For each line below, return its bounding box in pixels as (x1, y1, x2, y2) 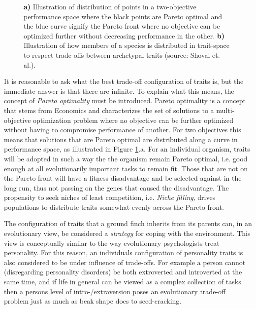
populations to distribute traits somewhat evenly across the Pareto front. (4, 201, 224, 212)
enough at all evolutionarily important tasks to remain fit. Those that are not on (4, 163, 248, 173)
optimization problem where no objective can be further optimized (33, 115, 234, 125)
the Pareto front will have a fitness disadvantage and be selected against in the (4, 173, 242, 183)
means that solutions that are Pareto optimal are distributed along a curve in (4, 134, 238, 144)
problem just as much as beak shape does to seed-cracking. (4, 296, 182, 306)
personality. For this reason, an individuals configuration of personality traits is (4, 247, 243, 258)
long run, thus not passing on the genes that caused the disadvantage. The (4, 182, 229, 193)
